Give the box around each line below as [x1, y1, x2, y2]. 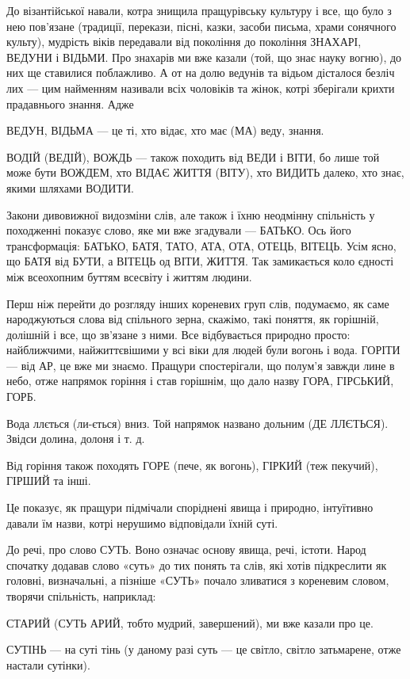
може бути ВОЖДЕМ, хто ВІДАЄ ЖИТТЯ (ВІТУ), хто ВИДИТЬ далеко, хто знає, [6, 164, 404, 181]
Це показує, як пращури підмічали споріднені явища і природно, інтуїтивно [6, 499, 374, 516]
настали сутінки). [6, 656, 90, 673]
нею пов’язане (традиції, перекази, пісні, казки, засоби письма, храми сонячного [6, 17, 397, 34]
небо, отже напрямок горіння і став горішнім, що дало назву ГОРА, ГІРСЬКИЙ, [6, 372, 394, 389]
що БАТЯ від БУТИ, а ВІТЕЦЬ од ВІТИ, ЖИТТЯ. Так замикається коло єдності [6, 253, 394, 269]
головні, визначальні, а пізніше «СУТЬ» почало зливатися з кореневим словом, [6, 572, 389, 589]
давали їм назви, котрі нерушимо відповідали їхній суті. [6, 514, 278, 531]
